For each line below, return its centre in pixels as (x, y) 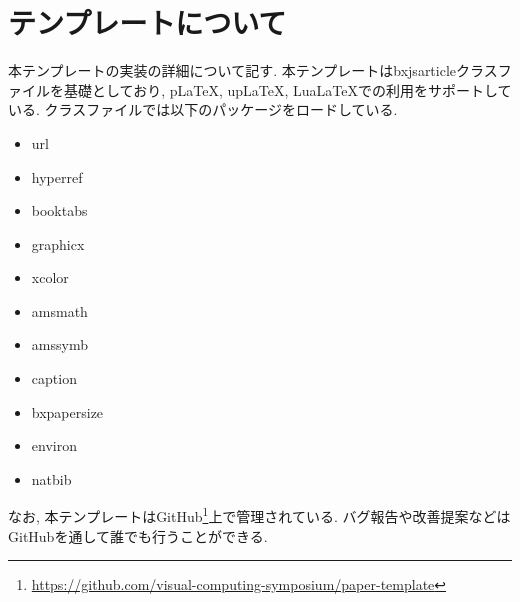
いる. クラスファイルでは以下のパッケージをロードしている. (203, 109)
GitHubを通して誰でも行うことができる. (138, 535)
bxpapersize (67, 411)
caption (54, 378)
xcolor (50, 277)
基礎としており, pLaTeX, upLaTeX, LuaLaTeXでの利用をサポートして (287, 89)
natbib (51, 478)
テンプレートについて (147, 22)
